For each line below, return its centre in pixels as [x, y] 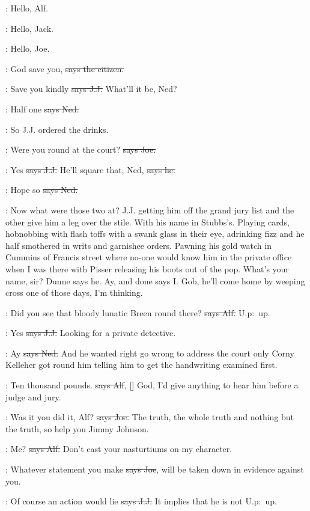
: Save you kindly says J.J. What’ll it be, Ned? [91, 89]
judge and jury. [33, 396]
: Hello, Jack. [29, 28]
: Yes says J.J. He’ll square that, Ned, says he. [90, 169]
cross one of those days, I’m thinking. [74, 292]
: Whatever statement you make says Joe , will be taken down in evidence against [155, 469]
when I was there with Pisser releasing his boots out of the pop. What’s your [147, 268]
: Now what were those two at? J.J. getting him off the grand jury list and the [150, 210]
